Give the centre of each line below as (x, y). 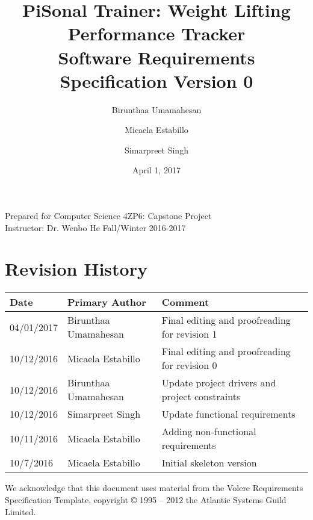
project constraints (201, 397)
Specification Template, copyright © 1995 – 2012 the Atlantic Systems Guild (146, 499)
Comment (185, 302)
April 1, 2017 (156, 170)
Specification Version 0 (156, 80)
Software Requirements (156, 57)
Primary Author (107, 302)
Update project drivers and (219, 383)
